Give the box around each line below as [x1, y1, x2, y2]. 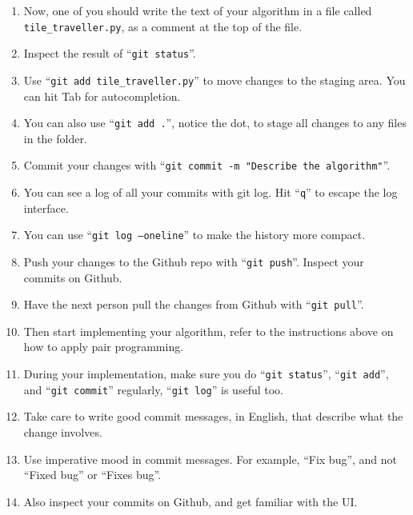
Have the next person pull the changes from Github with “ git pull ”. [23, 296, 364, 313]
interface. [23, 199, 69, 216]
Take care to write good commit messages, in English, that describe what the [23, 408, 403, 425]
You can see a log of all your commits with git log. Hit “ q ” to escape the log [23, 184, 398, 201]
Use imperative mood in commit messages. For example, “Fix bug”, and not [23, 450, 398, 467]
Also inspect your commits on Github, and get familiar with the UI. [23, 493, 358, 509]
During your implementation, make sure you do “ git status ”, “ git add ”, [23, 365, 389, 382]
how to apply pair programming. [23, 338, 184, 355]
